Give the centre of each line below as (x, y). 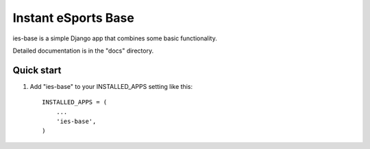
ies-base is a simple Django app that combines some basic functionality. (115, 38)
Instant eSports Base (74, 18)
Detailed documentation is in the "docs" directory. (83, 51)
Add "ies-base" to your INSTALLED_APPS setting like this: (111, 86)
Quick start (37, 70)
